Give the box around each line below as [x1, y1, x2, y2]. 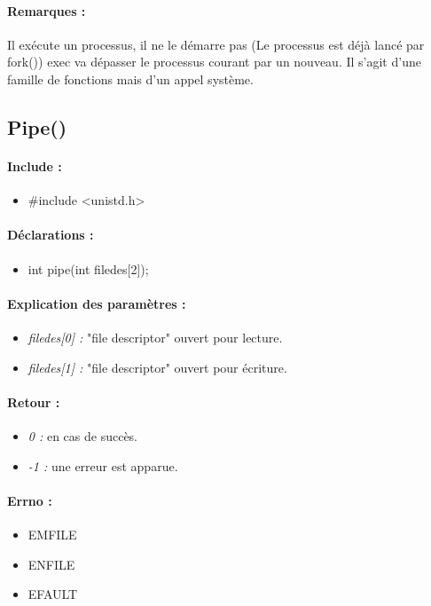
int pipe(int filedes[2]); [27, 259, 149, 278]
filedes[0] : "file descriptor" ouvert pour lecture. [27, 327, 283, 346]
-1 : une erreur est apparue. [27, 456, 178, 475]
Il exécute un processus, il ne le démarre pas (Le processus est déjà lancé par [7, 35, 425, 53]
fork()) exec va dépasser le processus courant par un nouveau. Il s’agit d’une [7, 52, 421, 71]
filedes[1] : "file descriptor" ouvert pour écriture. [27, 358, 287, 376]
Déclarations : [7, 225, 94, 244]
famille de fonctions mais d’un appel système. [7, 69, 254, 88]
